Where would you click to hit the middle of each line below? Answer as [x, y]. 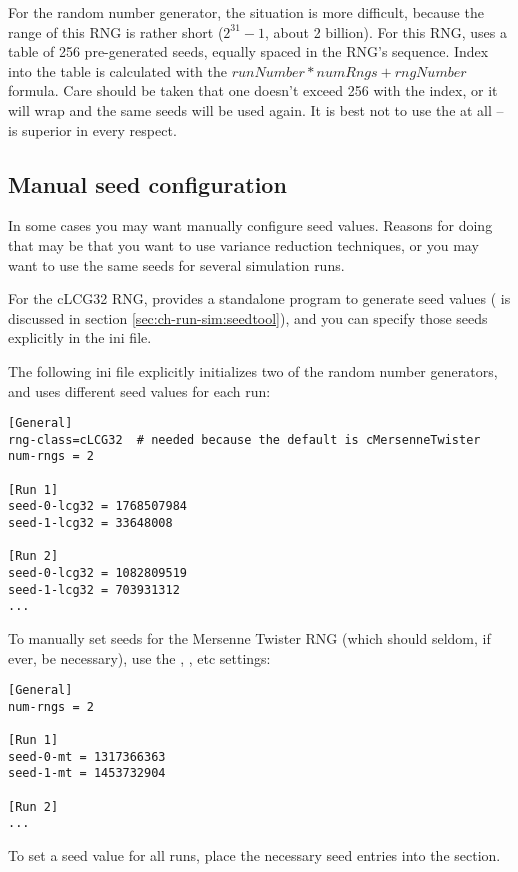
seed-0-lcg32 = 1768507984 [97, 506]
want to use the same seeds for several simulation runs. [176, 264]
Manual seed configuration [147, 183]
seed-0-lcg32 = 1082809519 [97, 573]
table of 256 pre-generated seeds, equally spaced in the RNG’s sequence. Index [248, 51]
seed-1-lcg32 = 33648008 [90, 523]
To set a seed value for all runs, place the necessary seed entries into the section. [254, 855]
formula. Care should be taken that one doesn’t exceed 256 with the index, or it [253, 90]
